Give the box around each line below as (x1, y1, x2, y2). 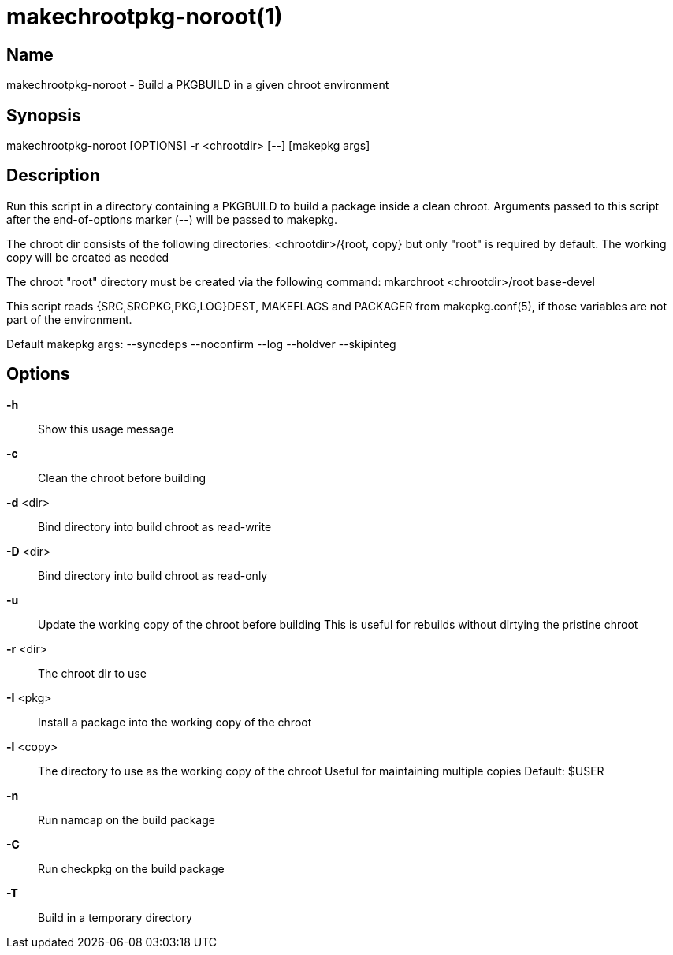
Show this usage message (38, 422, 174, 436)
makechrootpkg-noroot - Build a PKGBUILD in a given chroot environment (6, 78, 389, 92)
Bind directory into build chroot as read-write (38, 519, 272, 533)
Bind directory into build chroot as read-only (38, 568, 268, 582)
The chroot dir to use (38, 666, 147, 680)
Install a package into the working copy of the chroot (38, 715, 312, 729)
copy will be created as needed (6, 250, 169, 264)
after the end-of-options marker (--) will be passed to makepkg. (6, 212, 337, 226)
